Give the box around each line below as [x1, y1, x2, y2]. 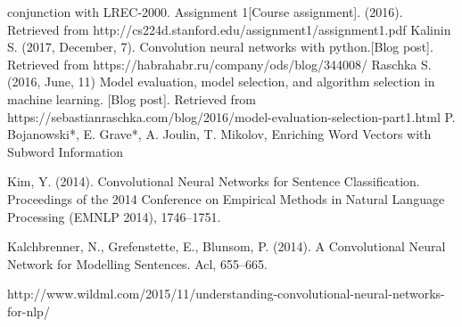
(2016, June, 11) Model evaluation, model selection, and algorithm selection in [7, 72, 435, 91]
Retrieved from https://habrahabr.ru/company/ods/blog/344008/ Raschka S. [7, 54, 432, 73]
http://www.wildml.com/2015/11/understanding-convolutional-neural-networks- [7, 284, 445, 303]
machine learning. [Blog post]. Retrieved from [7, 89, 257, 108]
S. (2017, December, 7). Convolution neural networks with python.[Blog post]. [7, 37, 433, 56]
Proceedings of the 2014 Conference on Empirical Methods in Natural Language [7, 189, 445, 208]
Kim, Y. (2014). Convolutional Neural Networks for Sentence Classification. [7, 172, 420, 191]
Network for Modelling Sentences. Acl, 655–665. [7, 254, 268, 273]
